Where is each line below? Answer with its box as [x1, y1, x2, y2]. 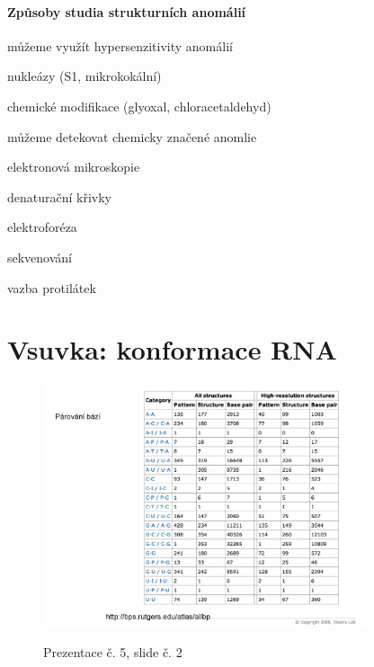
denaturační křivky [7, 187, 112, 206]
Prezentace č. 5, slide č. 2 [43, 642, 183, 661]
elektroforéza [7, 218, 77, 236]
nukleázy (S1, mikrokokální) [7, 67, 162, 85]
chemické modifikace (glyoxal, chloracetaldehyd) [7, 96, 272, 115]
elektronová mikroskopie [7, 157, 140, 176]
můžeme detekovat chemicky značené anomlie [7, 127, 257, 146]
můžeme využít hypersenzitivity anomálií [7, 36, 233, 55]
